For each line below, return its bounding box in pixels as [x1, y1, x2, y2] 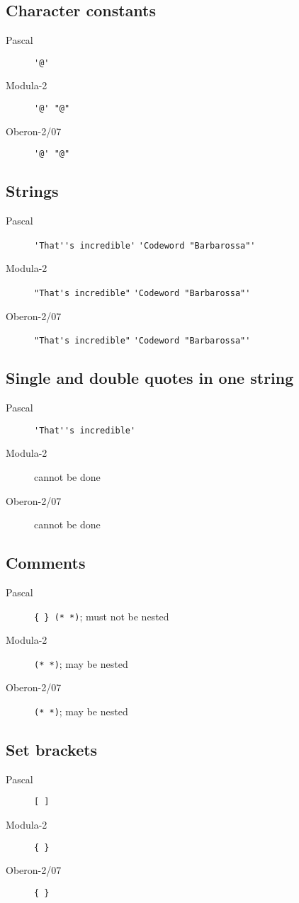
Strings [6, 180, 59, 202]
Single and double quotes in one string [6, 367, 294, 389]
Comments [6, 552, 86, 574]
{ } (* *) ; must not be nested [34, 608, 169, 623]
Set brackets [6, 739, 98, 761]
